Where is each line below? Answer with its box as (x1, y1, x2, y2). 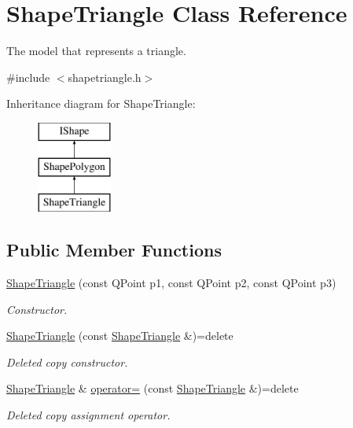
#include (6, 68, 50, 85)
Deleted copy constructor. (6, 353, 128, 370)
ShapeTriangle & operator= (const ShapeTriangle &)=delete (6, 380, 299, 397)
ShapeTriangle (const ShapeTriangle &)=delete (6, 327, 233, 344)
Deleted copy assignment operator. (6, 407, 171, 423)
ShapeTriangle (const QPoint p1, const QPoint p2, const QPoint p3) (6, 275, 336, 291)
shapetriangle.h (68, 68, 142, 85)
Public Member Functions (6, 238, 222, 262)
